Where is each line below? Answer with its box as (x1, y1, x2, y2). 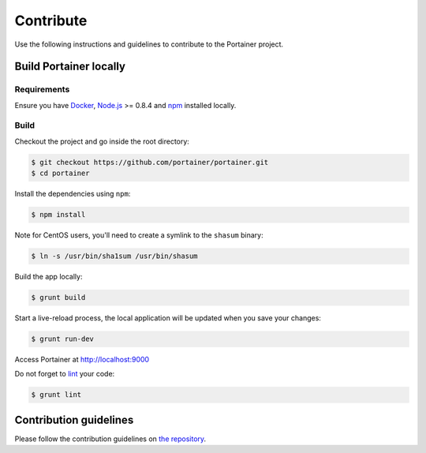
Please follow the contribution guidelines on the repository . (14, 434, 207, 444)
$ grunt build (31, 293, 86, 302)
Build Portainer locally (14, 60, 126, 73)
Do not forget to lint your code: (14, 369, 115, 379)
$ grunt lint (31, 391, 82, 399)
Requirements (14, 84, 70, 95)
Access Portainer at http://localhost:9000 (14, 355, 150, 365)
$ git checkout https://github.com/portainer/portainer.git (31, 158, 269, 167)
